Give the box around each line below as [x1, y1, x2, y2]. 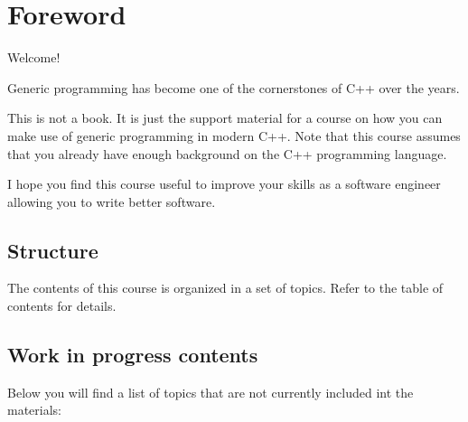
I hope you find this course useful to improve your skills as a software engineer [7, 174, 441, 193]
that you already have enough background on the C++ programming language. [7, 144, 447, 163]
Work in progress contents [7, 341, 258, 369]
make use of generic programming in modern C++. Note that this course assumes [7, 126, 461, 145]
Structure [7, 236, 98, 264]
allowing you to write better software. [7, 192, 216, 211]
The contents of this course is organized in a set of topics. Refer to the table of [7, 278, 444, 297]
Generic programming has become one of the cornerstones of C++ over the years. [7, 78, 460, 97]
